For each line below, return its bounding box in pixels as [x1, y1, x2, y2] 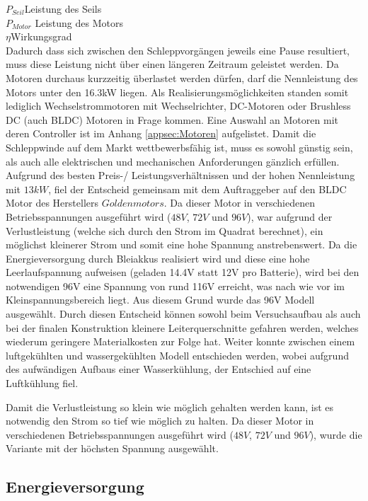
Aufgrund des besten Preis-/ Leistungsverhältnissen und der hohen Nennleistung [6, 168, 355, 183]
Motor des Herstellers [6, 195, 98, 210]
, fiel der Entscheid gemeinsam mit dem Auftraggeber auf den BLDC [48, 181, 347, 196]
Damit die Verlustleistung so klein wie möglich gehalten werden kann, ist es [6, 399, 334, 414]
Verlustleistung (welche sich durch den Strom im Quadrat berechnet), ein [6, 223, 323, 238]
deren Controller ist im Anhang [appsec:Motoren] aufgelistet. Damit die [6, 126, 316, 141]
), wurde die [309, 427, 362, 442]
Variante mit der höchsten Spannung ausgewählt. [6, 441, 219, 456]
